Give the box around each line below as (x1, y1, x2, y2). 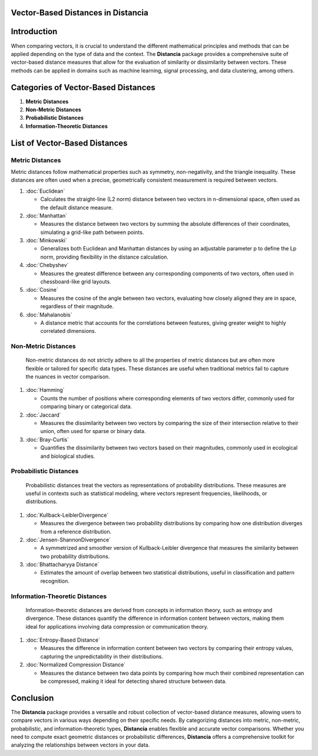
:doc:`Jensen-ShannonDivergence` (25, 536, 111, 543)
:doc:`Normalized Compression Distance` (25, 661, 126, 668)
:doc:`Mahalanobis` (25, 311, 72, 318)
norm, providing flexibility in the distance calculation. (40, 253, 169, 260)
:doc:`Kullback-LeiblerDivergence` (25, 511, 109, 519)
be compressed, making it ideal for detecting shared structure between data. (40, 678, 227, 685)
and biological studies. (40, 453, 95, 460)
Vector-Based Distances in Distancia (11, 8, 148, 18)
